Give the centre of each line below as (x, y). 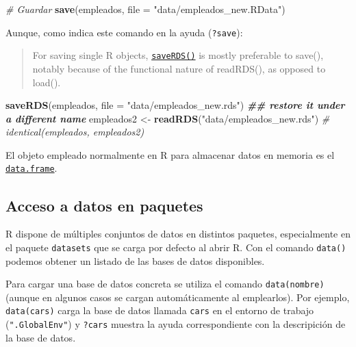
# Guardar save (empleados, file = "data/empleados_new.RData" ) (145, 9)
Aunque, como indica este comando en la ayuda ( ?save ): (124, 32)
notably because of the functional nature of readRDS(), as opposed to (179, 68)
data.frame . (31, 168)
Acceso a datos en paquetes (104, 205)
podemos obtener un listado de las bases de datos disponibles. (135, 260)
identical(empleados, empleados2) (75, 132)
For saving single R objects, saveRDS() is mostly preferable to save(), (178, 55)
